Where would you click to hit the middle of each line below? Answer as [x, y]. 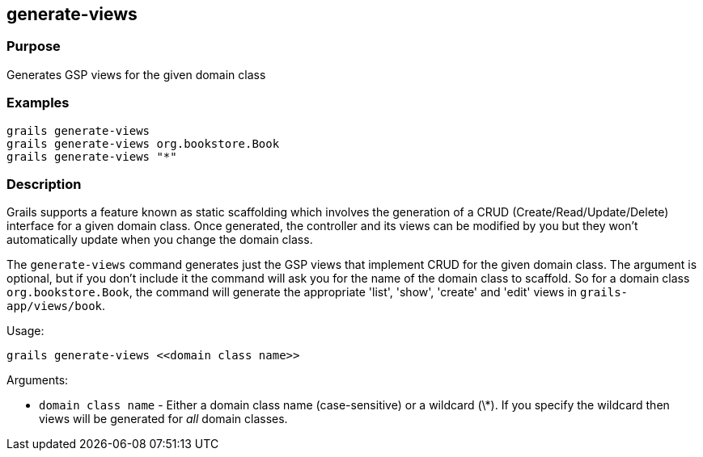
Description [44, 184]
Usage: [25, 331]
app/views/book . [56, 306]
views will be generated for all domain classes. [163, 419]
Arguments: [38, 380]
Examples [38, 103]
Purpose [34, 46]
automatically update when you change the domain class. [160, 240]
